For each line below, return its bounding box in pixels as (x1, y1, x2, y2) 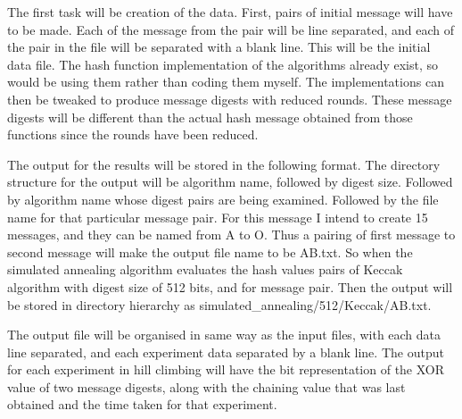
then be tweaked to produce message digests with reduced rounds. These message (7, 89, 452, 108)
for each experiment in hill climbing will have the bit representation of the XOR (7, 360, 445, 379)
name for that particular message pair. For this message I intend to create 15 (7, 207, 428, 226)
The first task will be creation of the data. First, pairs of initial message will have (7, 3, 453, 21)
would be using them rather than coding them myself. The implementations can (7, 72, 444, 91)
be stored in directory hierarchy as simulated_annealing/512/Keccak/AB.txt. (7, 295, 432, 314)
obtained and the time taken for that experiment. (7, 395, 277, 414)
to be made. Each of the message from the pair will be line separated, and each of (7, 20, 455, 38)
